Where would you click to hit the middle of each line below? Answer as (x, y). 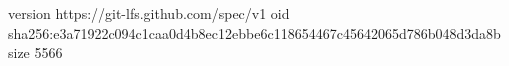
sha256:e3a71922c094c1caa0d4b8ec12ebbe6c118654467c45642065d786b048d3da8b (254, 32)
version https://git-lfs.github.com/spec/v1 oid (149, 13)
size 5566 (35, 52)
